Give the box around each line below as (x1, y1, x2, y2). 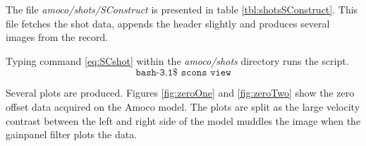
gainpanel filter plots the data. (6, 127, 138, 142)
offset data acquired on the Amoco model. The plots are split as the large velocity (6, 99, 360, 114)
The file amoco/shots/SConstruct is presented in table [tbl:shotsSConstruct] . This (6, 2, 358, 16)
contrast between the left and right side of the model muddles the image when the (6, 113, 361, 128)
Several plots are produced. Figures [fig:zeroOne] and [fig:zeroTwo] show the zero (6, 85, 355, 100)
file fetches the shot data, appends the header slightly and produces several (6, 16, 330, 30)
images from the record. (6, 30, 109, 44)
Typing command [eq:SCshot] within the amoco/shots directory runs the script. (6, 53, 349, 68)
